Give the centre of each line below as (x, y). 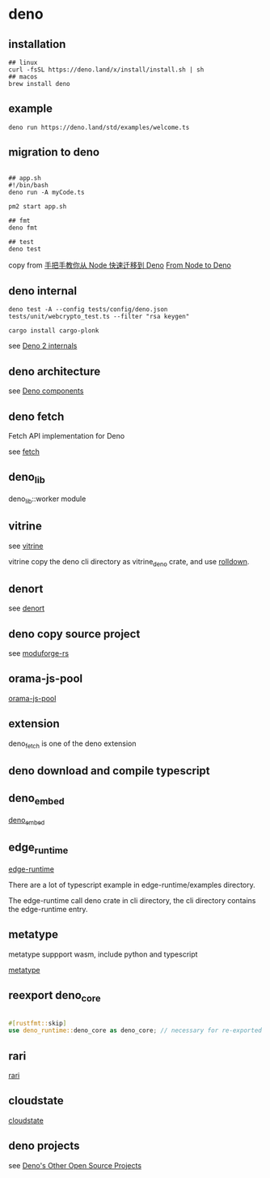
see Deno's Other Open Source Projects (75, 1165)
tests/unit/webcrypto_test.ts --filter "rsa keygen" (99, 317)
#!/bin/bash (28, 185)
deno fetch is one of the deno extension (72, 744)
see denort (27, 608)
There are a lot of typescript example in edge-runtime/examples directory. (132, 885)
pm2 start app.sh (38, 206)
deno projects (44, 1146)
